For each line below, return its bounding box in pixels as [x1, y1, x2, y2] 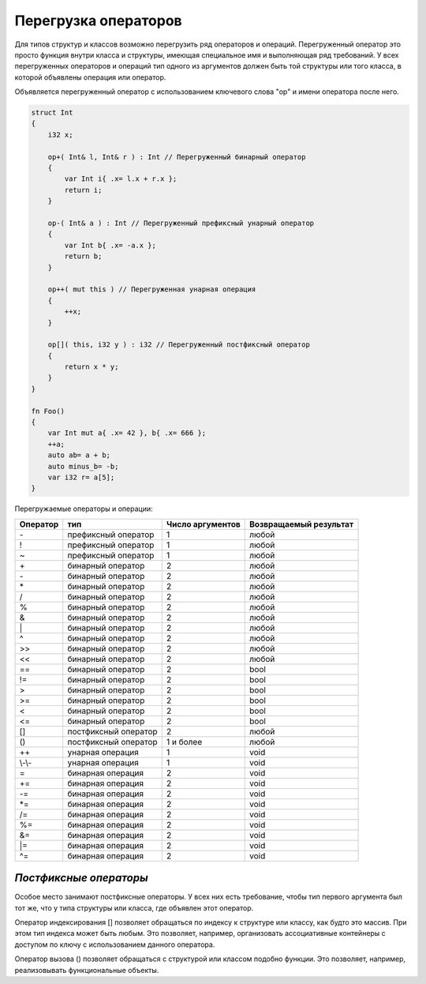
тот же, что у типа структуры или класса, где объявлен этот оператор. [14, 903, 254, 912]
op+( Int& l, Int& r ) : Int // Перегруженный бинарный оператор [47, 152, 306, 161]
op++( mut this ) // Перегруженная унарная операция [47, 285, 256, 294]
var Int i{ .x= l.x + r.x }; [64, 175, 177, 183]
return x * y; [64, 362, 119, 371]
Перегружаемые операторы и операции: [14, 504, 153, 513]
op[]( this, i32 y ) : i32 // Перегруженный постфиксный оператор [47, 340, 311, 349]
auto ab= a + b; [47, 451, 110, 460]
